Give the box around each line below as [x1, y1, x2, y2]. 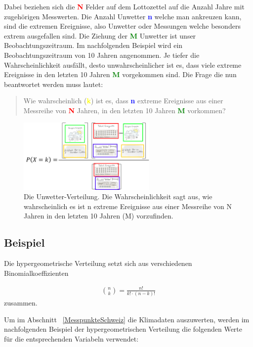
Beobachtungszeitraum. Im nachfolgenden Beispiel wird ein [4, 40, 183, 50]
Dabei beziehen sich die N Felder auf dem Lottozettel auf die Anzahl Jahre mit [4, 1, 245, 11]
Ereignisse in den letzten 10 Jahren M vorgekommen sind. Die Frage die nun [4, 69, 237, 80]
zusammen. [4, 298, 38, 308]
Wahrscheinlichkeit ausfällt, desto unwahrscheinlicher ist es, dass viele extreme [4, 59, 242, 70]
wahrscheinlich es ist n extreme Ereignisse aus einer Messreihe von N [24, 201, 232, 211]
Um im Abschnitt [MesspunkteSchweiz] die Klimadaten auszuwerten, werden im [4, 314, 250, 324]
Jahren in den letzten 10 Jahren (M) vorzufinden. [24, 211, 173, 221]
